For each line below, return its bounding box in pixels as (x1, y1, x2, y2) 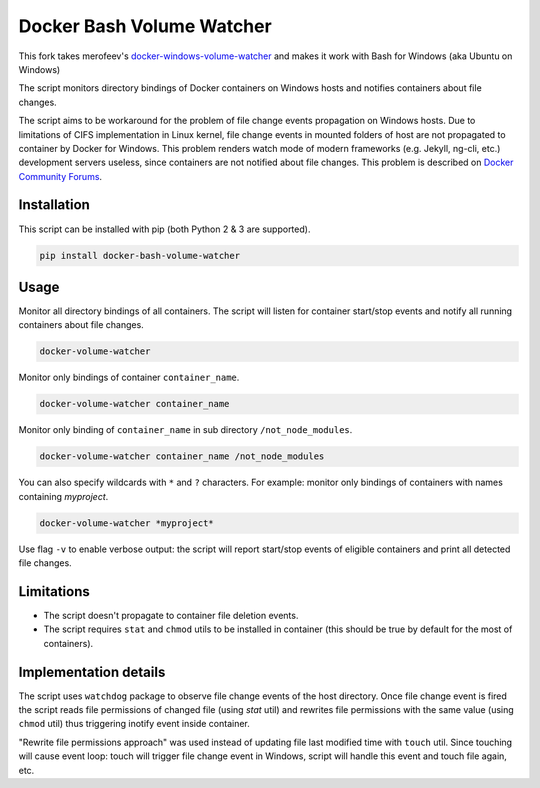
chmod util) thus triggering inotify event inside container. (18, 718, 250, 730)
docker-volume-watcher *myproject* (39, 517, 214, 529)
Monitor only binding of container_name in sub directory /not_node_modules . (18, 424, 353, 436)
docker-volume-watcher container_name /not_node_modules (39, 451, 325, 462)
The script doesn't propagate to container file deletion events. (43, 610, 299, 622)
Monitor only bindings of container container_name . (18, 371, 240, 384)
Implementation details (18, 663, 166, 680)
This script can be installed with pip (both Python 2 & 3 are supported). (18, 223, 311, 235)
